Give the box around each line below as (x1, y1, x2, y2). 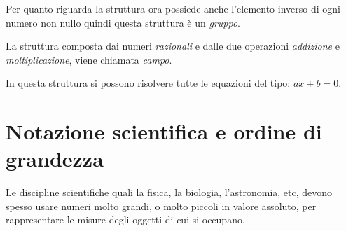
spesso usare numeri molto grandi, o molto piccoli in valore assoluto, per (6, 198, 317, 213)
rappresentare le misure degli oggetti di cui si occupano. (6, 212, 245, 227)
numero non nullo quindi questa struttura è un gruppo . (6, 15, 240, 29)
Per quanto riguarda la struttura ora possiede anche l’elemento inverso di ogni (6, 1, 340, 15)
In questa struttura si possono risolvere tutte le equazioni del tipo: (6, 76, 291, 90)
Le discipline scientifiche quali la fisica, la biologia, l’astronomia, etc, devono (6, 185, 333, 199)
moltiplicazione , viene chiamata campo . (6, 52, 172, 66)
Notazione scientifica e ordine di (6, 117, 322, 146)
